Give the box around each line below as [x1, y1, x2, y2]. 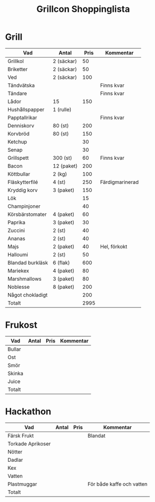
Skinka [7, 370, 24, 376]
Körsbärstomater [7, 211, 47, 218]
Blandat [87, 432, 105, 439]
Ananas [7, 235, 26, 242]
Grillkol [7, 58, 24, 64]
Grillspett [7, 154, 29, 161]
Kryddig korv [7, 187, 38, 193]
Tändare [7, 90, 27, 97]
